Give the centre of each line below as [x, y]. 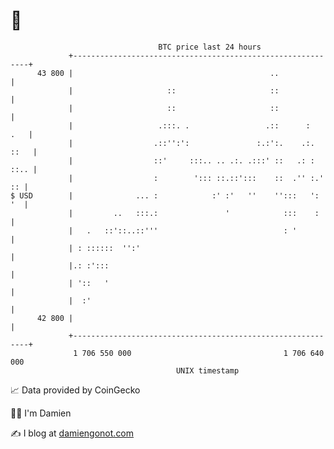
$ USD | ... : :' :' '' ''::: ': [165, 195]
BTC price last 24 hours [210, 47]
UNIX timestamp [207, 370]
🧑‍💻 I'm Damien [41, 413]
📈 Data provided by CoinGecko [75, 390]
